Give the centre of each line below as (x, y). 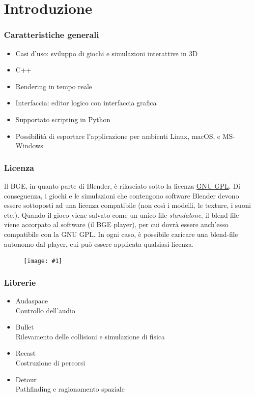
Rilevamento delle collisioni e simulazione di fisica (90, 336)
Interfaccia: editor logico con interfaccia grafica (86, 103)
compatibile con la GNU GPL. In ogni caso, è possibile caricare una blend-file (121, 234)
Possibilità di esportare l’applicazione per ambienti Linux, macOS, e (118, 136)
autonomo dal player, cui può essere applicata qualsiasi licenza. (99, 244)
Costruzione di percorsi (50, 362)
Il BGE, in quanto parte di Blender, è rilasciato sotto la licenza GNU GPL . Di (122, 185)
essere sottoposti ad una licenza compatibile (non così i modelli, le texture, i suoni (127, 205)
